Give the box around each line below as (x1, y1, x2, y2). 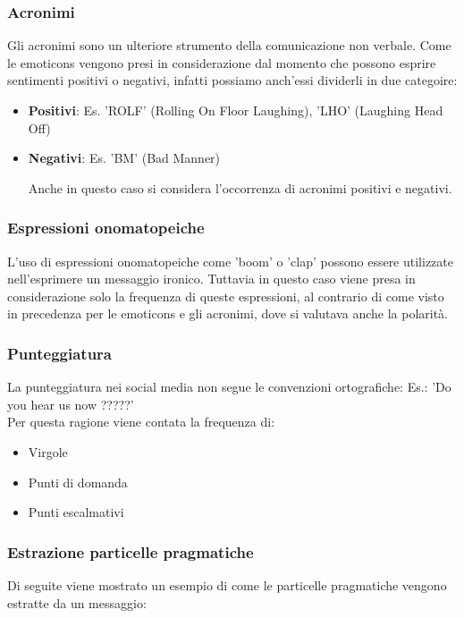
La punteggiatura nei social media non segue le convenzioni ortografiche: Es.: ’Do (7, 377, 451, 396)
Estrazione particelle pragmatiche (7, 540, 254, 563)
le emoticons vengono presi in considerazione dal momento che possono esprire (7, 53, 436, 72)
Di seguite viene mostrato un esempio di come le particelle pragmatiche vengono (7, 575, 447, 594)
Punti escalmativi (28, 503, 124, 521)
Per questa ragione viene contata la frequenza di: (7, 412, 275, 431)
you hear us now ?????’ (7, 394, 134, 413)
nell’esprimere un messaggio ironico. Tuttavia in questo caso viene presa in (7, 269, 416, 288)
